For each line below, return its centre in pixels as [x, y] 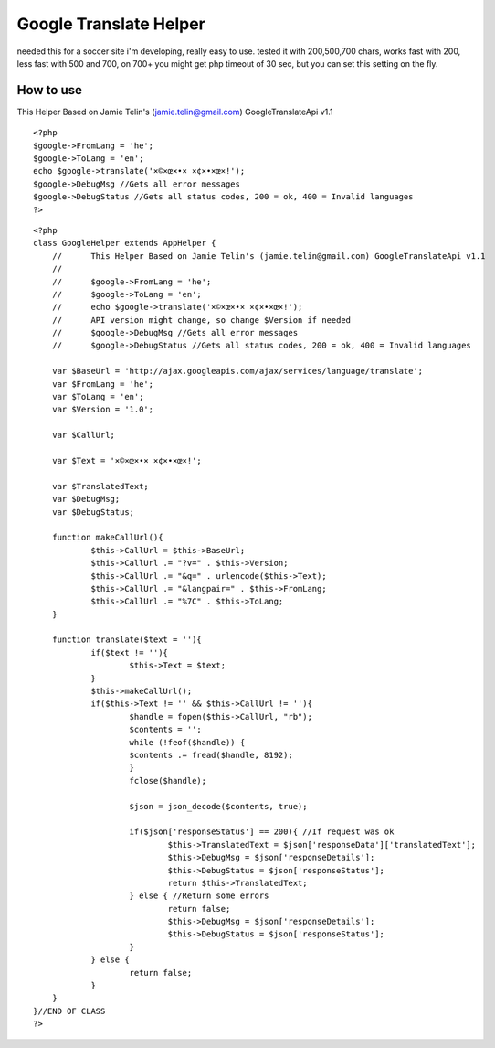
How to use [49, 90]
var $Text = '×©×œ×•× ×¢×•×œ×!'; [127, 460]
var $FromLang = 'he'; [103, 384]
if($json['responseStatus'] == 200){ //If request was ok [262, 832]
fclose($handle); [168, 781]
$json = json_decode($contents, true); [218, 806]
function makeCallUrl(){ [107, 538]
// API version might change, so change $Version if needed [201, 320]
